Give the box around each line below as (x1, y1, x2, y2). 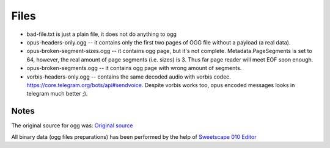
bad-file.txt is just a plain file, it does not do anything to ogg (26, 30, 177, 38)
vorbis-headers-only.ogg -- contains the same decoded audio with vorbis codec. (26, 73, 232, 80)
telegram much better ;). (26, 90, 88, 97)
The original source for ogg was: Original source (11, 122, 134, 129)
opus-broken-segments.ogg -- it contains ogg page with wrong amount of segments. (26, 65, 242, 72)
